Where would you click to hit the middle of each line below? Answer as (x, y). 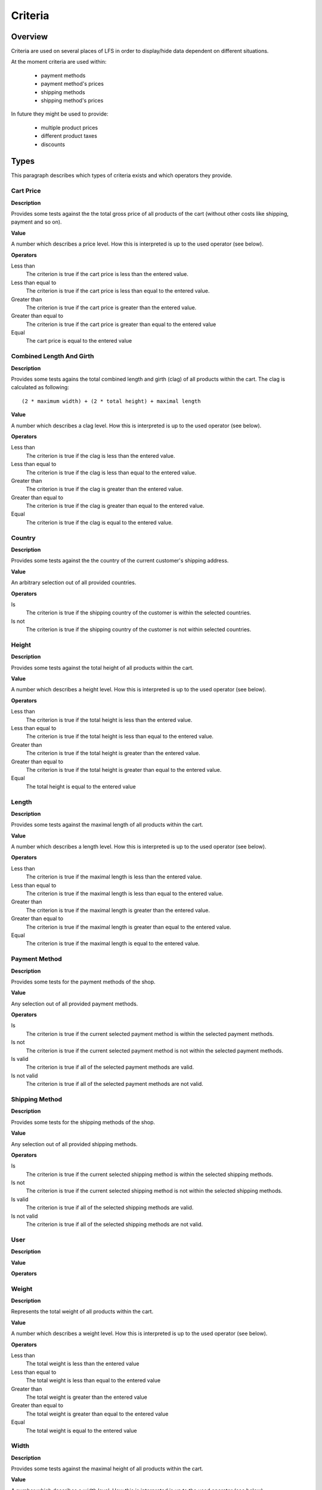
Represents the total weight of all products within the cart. (82, 1312)
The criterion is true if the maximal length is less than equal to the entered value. (125, 893)
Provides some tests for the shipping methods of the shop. (83, 1122)
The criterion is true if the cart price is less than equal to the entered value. (118, 291)
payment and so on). (36, 222)
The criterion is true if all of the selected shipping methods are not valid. (114, 1224)
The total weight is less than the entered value (83, 1364)
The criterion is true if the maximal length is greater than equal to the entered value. (129, 927)
